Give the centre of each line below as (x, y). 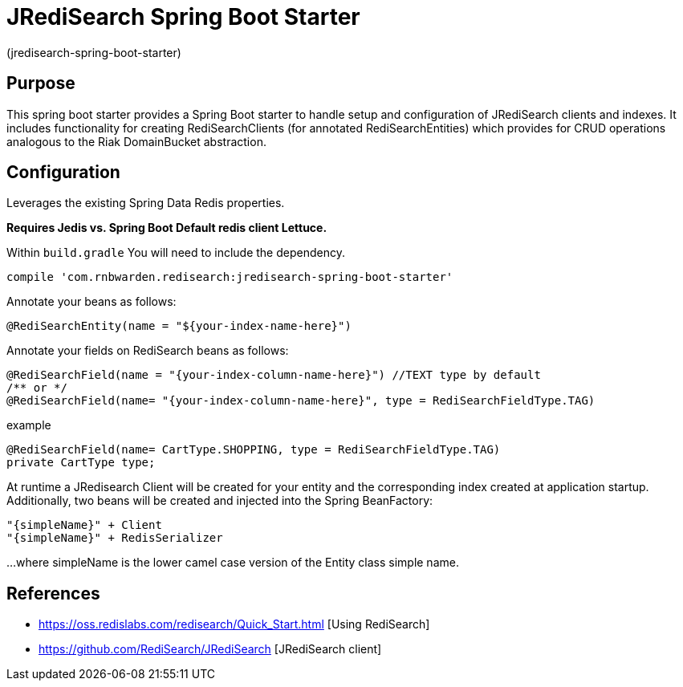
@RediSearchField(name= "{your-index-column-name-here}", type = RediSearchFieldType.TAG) (301, 401)
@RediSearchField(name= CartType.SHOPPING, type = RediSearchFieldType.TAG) (254, 450)
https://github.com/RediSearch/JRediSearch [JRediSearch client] (210, 649)
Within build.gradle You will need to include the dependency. (176, 253)
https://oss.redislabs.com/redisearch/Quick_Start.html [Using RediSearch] (234, 624)
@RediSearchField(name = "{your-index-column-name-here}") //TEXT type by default (274, 375)
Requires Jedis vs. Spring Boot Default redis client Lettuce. (167, 228)
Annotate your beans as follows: (91, 302)
